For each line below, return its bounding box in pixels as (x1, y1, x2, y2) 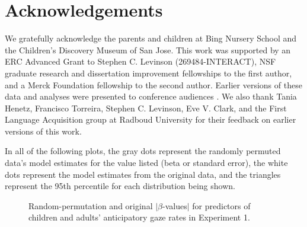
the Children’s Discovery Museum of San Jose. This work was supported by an (5, 43, 291, 56)
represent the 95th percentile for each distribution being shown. (5, 180, 235, 192)
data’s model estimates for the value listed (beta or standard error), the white (5, 156, 288, 169)
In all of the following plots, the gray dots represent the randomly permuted (5, 145, 281, 157)
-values (162, 199, 187, 212)
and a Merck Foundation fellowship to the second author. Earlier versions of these (5, 78, 302, 91)
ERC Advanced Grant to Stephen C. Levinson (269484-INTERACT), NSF (5, 55, 276, 68)
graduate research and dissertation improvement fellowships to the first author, (5, 66, 292, 79)
